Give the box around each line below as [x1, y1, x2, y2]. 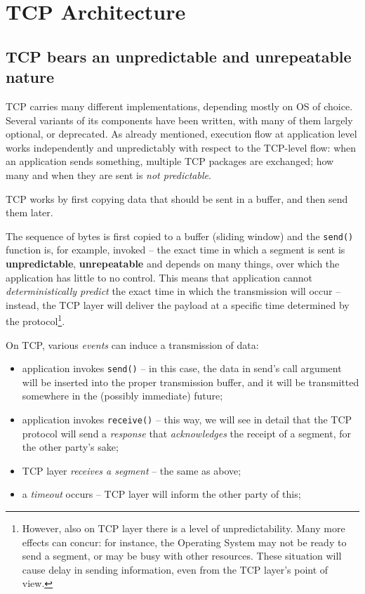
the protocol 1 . [6, 312, 65, 328]
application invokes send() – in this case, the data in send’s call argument [22, 361, 342, 376]
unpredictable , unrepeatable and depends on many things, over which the [6, 256, 340, 270]
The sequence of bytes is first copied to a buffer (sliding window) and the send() [6, 228, 354, 243]
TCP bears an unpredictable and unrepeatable [6, 45, 352, 67]
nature [6, 66, 54, 88]
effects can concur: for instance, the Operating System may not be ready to [22, 534, 347, 549]
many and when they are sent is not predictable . [6, 167, 211, 182]
